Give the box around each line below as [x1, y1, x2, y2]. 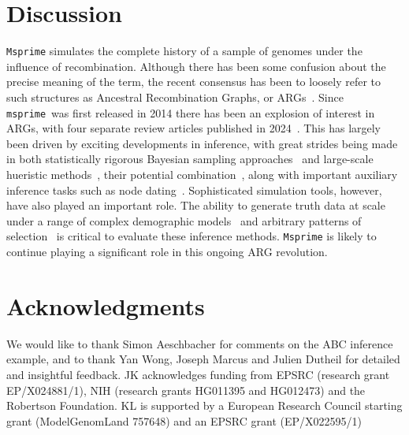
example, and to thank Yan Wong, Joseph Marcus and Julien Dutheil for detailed [6, 351, 400, 367]
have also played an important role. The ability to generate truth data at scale [6, 197, 385, 214]
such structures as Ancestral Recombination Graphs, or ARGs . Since [6, 88, 344, 105]
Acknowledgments [6, 289, 205, 322]
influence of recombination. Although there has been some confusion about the [6, 58, 386, 74]
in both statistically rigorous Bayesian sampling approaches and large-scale [6, 151, 374, 167]
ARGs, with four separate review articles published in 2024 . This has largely [6, 120, 381, 136]
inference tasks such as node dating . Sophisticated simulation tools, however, [6, 181, 382, 198]
